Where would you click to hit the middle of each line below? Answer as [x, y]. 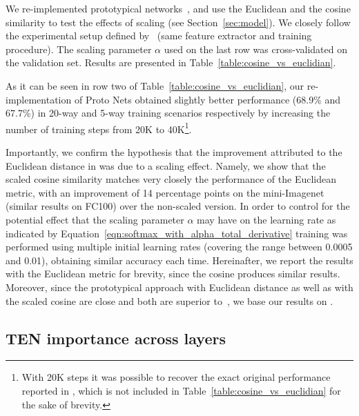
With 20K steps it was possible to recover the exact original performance [176, 377]
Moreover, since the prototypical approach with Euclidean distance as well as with [179, 287]
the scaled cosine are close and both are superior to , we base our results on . [169, 300]
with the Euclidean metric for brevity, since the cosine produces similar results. [173, 274]
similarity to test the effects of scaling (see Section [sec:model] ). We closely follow [178, 22]
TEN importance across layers [116, 338]
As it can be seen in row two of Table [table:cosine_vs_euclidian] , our [155, 85]
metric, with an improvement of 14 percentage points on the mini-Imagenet [165, 192]
